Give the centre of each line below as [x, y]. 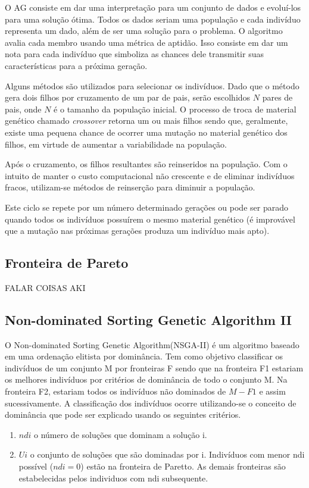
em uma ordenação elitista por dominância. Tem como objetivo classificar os [144, 356]
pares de [277, 97]
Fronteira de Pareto [67, 263]
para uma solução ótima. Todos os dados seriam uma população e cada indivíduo [153, 19]
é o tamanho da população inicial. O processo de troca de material [175, 109]
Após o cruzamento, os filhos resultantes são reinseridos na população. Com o [146, 164]
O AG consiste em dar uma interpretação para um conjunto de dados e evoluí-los [153, 7]
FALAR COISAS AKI [45, 287]
